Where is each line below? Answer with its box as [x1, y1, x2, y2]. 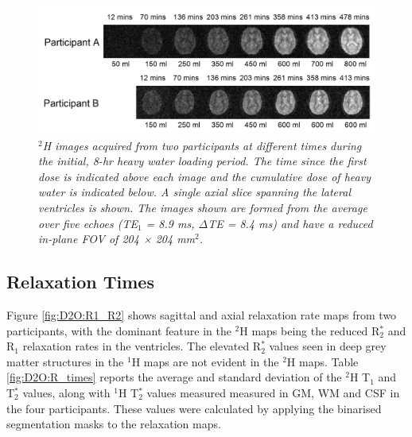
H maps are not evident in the [131, 353, 279, 369]
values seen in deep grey [269, 338, 387, 354]
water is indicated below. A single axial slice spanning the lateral [38, 184, 351, 200]
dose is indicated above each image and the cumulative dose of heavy [38, 168, 371, 184]
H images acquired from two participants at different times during [42, 137, 362, 153]
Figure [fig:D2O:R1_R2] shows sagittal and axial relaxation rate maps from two [6, 307, 397, 323]
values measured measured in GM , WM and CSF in [146, 384, 400, 400]
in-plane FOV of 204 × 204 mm [38, 230, 196, 247]
